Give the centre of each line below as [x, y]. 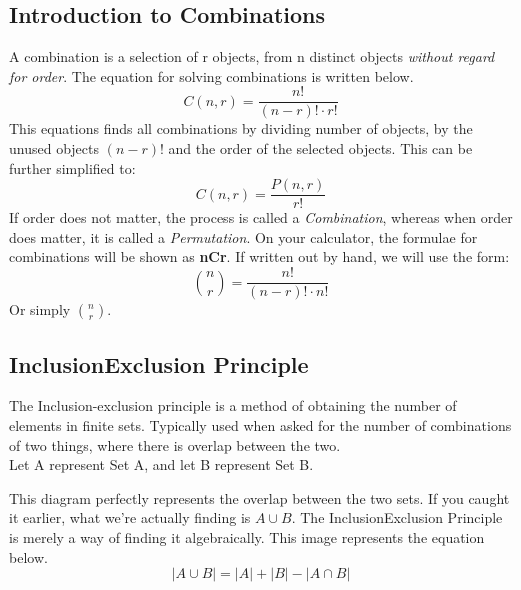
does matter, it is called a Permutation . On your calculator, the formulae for [243, 236]
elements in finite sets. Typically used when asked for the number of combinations [260, 424]
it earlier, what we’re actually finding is [130, 517]
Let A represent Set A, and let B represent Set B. [161, 464]
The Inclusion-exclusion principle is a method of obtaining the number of [233, 405]
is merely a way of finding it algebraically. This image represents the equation [247, 536]
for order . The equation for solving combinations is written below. [211, 75]
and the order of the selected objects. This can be [320, 148]
